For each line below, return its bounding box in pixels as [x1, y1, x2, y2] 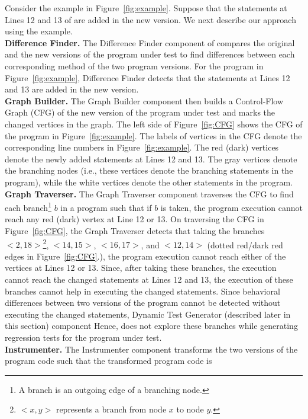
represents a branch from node [56, 403, 167, 415]
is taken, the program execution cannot [160, 201, 303, 213]
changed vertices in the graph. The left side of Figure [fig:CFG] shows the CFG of [5, 117, 303, 130]
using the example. [5, 25, 73, 37]
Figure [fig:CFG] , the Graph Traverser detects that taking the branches [5, 224, 265, 236]
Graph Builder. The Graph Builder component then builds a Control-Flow [5, 94, 284, 107]
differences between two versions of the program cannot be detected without [5, 296, 281, 309]
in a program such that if [60, 201, 152, 213]
